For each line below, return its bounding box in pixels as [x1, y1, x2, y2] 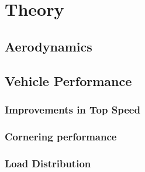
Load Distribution [5, 156, 91, 170]
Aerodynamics [5, 37, 92, 55]
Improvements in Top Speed [5, 102, 140, 116]
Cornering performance [5, 129, 117, 143]
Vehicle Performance [5, 71, 132, 90]
